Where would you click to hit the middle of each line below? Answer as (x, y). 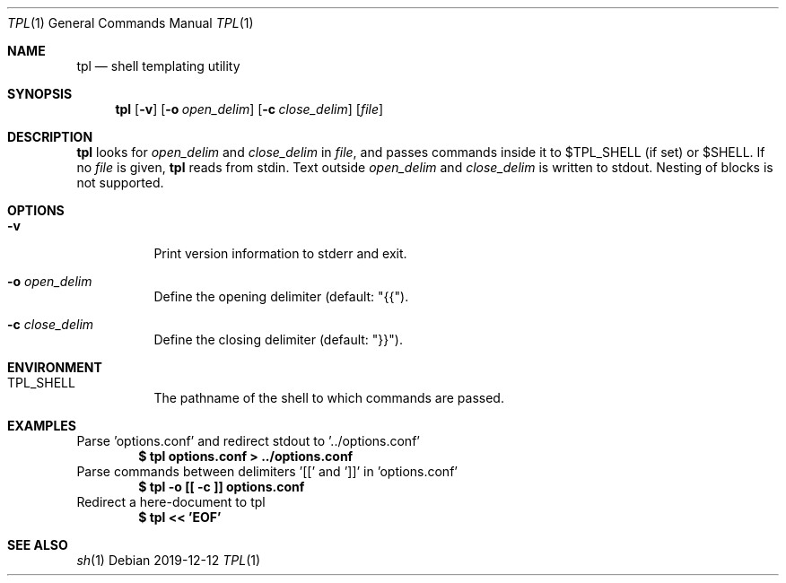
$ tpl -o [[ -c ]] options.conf (222, 487)
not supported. (120, 183)
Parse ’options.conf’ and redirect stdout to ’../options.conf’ (248, 441)
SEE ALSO (38, 545)
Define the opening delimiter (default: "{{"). (281, 296)
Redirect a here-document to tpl (171, 502)
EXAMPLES (42, 426)
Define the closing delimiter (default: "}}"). (278, 339)
